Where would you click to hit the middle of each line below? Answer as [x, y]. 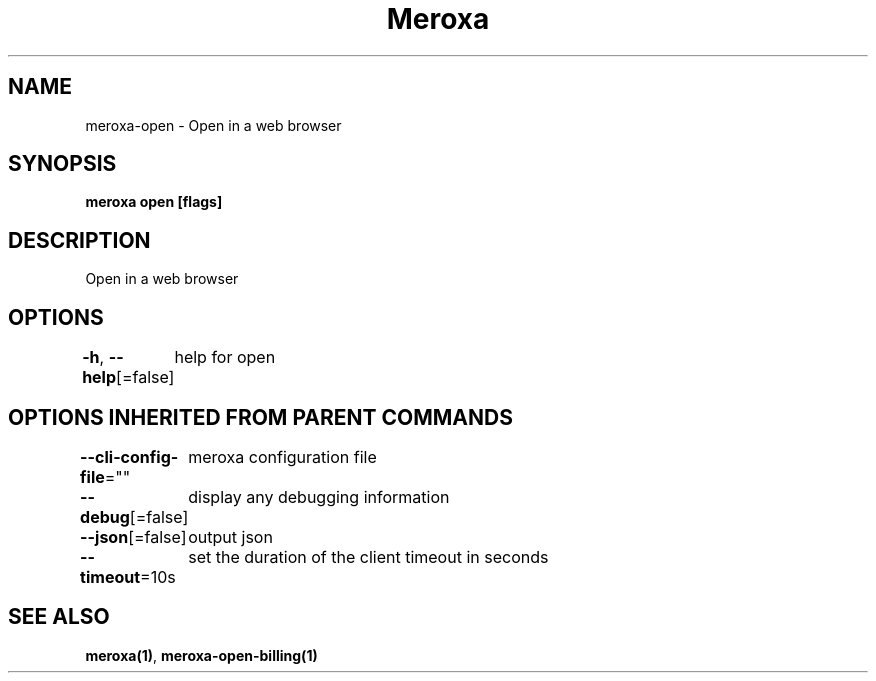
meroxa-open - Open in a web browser [213, 125]
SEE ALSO [59, 617]
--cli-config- [129, 456]
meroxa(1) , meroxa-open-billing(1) [201, 655]
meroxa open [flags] [154, 202]
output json [230, 536]
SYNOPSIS [62, 164]
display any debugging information [319, 496]
